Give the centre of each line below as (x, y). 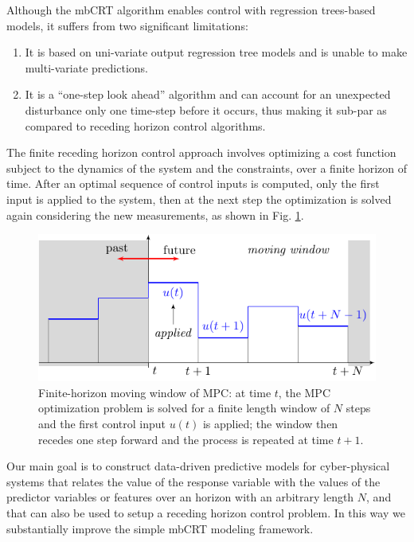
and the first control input (102, 423)
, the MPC (304, 392)
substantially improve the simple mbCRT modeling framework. (160, 528)
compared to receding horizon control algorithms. (145, 125)
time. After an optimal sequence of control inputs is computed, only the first (193, 183)
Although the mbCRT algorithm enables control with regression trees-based (191, 10)
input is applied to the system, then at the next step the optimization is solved (199, 199)
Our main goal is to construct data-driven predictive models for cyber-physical (198, 466)
